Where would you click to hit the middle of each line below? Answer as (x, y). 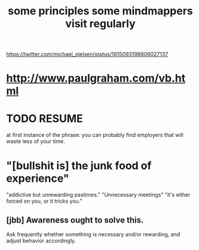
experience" (38, 178)
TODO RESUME (45, 118)
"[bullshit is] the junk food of (79, 165)
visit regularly (100, 24)
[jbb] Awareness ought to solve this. (75, 220)
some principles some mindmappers (100, 11)
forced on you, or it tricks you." (44, 201)
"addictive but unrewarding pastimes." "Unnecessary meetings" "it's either (98, 195)
